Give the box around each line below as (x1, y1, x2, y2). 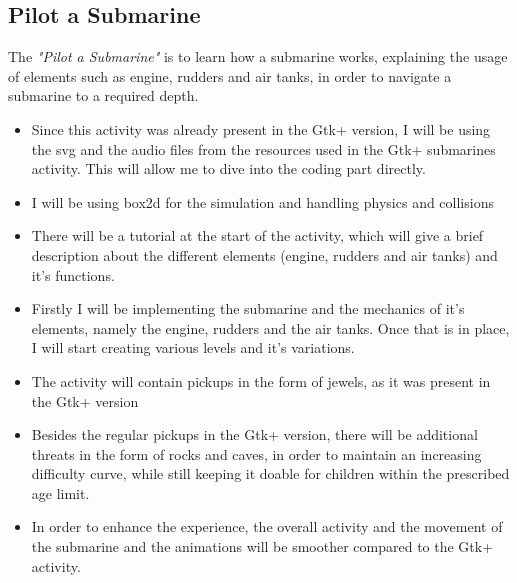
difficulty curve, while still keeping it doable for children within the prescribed (31, 463, 510, 484)
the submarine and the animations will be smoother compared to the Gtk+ (31, 536, 494, 557)
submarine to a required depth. (8, 85, 199, 106)
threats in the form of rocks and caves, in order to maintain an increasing (31, 443, 482, 464)
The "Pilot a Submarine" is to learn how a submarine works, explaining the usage (8, 46, 508, 67)
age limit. (31, 482, 90, 503)
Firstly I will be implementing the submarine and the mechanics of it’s (31, 298, 465, 319)
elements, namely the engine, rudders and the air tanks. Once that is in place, (31, 317, 510, 338)
